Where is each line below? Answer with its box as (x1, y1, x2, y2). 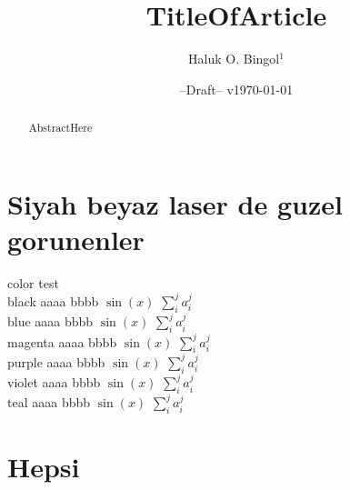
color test (7, 273, 59, 292)
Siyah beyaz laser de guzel (7, 185, 343, 222)
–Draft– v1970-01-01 (179, 79, 294, 98)
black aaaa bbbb (7, 291, 99, 310)
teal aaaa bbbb (7, 393, 91, 412)
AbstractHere (28, 120, 93, 135)
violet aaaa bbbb (7, 373, 101, 392)
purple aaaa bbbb (7, 352, 105, 371)
